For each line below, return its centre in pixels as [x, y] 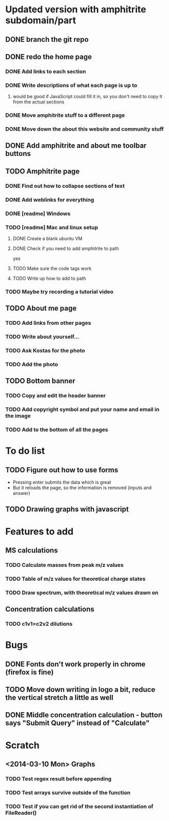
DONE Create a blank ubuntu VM [48, 238]
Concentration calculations [50, 609]
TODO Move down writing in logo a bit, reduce [80, 690]
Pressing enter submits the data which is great [62, 483]
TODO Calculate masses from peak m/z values [64, 565]
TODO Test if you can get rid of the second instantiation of [79, 806]
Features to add [39, 531]
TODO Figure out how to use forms [62, 470]
